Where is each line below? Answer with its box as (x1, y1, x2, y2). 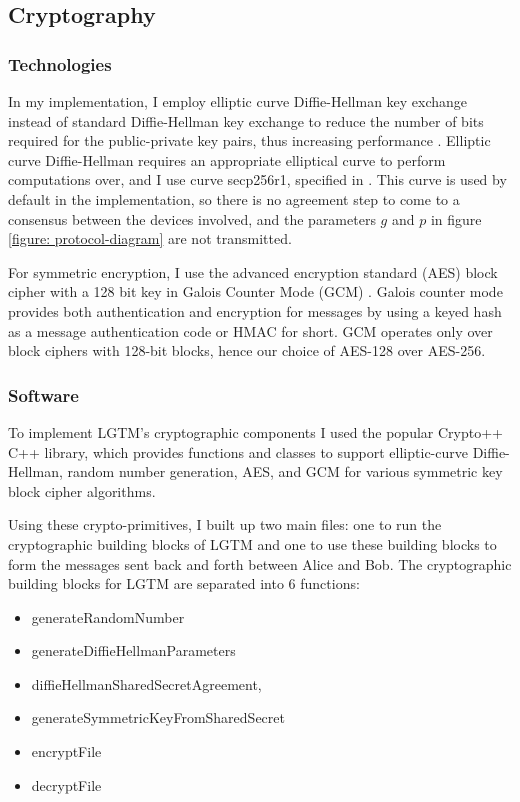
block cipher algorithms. (8, 480, 156, 501)
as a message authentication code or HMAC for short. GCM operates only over (8, 320, 493, 341)
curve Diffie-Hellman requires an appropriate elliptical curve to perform (8, 149, 446, 170)
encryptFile (31, 741, 102, 762)
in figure (430, 208, 482, 229)
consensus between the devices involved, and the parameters (8, 208, 376, 229)
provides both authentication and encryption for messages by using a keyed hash (8, 300, 502, 321)
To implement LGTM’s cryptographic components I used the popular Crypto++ (8, 421, 503, 442)
